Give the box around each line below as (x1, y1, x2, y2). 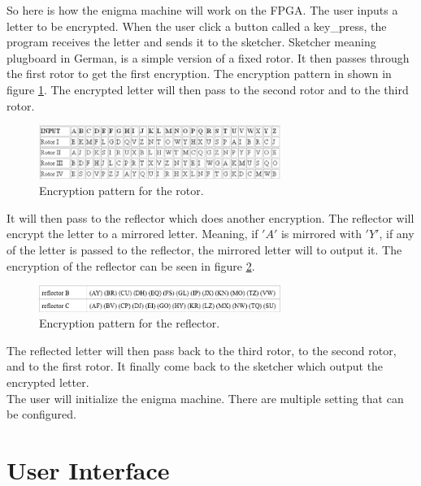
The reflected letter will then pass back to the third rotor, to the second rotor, (7, 341, 397, 358)
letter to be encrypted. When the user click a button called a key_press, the (7, 17, 387, 34)
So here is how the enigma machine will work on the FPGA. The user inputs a (7, 2, 398, 18)
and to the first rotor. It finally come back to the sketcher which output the (7, 358, 384, 375)
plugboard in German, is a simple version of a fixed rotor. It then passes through (7, 49, 410, 66)
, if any (379, 225, 414, 242)
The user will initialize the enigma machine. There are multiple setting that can (7, 389, 404, 406)
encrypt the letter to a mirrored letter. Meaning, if (7, 225, 258, 242)
